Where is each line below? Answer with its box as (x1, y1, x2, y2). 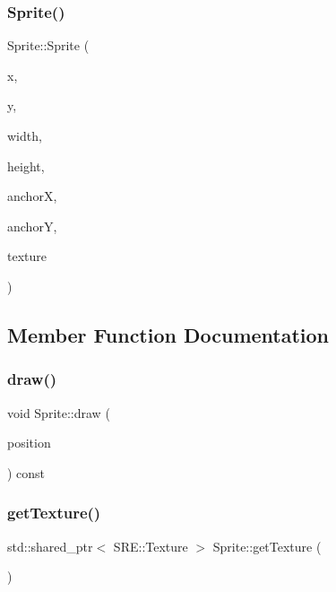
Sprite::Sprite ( (7, 36, 90, 55)
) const (7, 463, 46, 482)
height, (7, 156, 45, 175)
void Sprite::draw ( (7, 403, 110, 422)
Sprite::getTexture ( (212, 536, 322, 555)
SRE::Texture (113, 536, 188, 555)
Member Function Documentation (7, 320, 330, 348)
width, (7, 126, 42, 144)
